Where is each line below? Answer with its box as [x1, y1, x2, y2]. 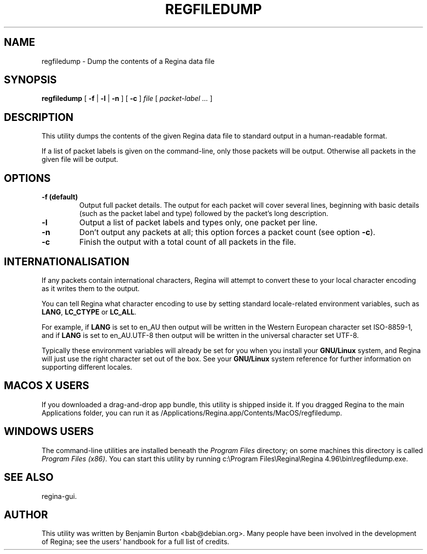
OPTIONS [4, 172, 51, 184]
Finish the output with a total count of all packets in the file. [79, 237, 296, 247]
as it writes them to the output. [41, 284, 140, 293]
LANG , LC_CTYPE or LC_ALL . [41, 307, 136, 316]
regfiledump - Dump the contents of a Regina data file [41, 57, 215, 65]
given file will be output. [41, 155, 118, 164]
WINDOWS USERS [4, 425, 94, 438]
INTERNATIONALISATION [4, 255, 130, 268]
